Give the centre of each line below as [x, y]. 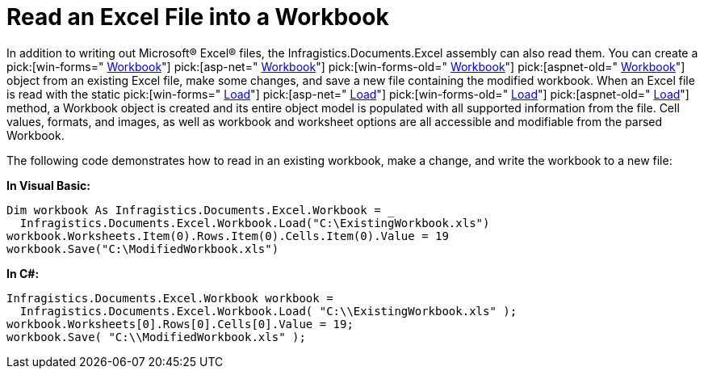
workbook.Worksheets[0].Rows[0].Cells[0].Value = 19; [180, 324]
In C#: [23, 273]
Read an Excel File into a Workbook [198, 17]
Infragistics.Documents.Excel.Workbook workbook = [170, 298]
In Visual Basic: [48, 185]
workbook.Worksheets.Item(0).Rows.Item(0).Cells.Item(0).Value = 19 [228, 236]
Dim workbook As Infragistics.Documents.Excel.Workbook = [194, 210]
